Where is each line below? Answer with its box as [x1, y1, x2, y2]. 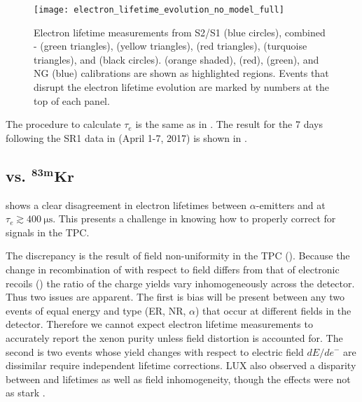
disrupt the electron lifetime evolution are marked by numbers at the [34, 80, 329, 94]
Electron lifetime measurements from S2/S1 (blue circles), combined [34, 24, 326, 39]
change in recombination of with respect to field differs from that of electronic [6, 261, 340, 276]
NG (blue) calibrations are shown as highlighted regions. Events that [34, 66, 329, 80]
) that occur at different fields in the [195, 303, 351, 317]
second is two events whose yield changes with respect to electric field [6, 344, 304, 359]
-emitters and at [256, 197, 326, 212]
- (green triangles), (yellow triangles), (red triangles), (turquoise [34, 38, 307, 53]
